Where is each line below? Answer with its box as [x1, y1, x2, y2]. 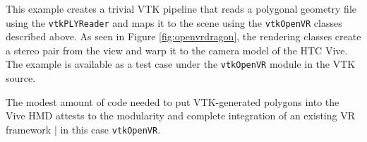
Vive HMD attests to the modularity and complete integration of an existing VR [6, 108, 355, 123]
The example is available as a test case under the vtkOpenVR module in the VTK [6, 57, 356, 71]
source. [6, 71, 36, 85]
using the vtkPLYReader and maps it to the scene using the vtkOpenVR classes [6, 15, 342, 30]
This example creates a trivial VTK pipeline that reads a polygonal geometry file [6, 1, 356, 16]
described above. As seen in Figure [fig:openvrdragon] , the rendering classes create [6, 29, 361, 44]
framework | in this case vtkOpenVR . [6, 122, 161, 136]
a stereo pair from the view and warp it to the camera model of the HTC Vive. [6, 42, 348, 57]
